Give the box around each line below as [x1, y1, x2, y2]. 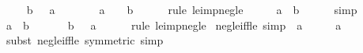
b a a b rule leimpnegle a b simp [26, 2, 357, 17]
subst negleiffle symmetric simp [6, 32, 164, 48]
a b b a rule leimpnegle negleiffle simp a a [6, 16, 342, 33]
